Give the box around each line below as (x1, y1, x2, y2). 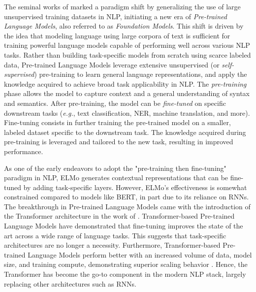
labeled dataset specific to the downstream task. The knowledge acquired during (4, 127, 246, 137)
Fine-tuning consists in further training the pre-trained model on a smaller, (4, 117, 231, 128)
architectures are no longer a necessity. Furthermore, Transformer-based (4, 240, 221, 250)
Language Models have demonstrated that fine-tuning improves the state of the (4, 221, 243, 231)
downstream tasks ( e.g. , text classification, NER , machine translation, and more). (4, 107, 250, 118)
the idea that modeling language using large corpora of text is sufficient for (4, 30, 230, 40)
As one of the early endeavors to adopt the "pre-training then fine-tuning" (4, 162, 226, 173)
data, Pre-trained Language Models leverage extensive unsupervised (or (4, 59, 220, 69)
